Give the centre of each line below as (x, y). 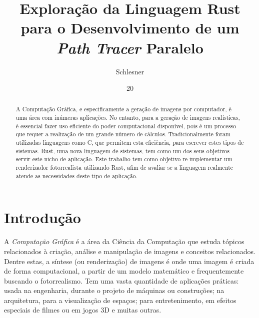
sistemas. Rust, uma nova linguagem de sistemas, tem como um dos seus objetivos (123, 151)
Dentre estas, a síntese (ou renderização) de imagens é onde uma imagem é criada (129, 261)
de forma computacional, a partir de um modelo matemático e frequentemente (124, 271)
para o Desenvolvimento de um (130, 28)
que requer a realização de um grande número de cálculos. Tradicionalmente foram (123, 134)
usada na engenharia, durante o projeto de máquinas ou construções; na (114, 290)
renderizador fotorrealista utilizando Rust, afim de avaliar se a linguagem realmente (124, 167)
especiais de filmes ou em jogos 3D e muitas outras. (83, 310)
